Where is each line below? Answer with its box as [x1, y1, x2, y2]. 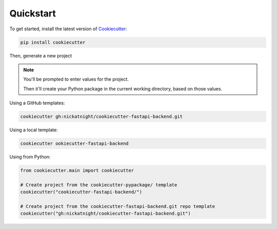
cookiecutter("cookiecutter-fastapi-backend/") [20, 189, 142, 195]
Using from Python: [9, 154, 51, 160]
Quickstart [9, 8, 56, 19]
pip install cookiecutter [20, 39, 86, 45]
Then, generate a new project [9, 52, 72, 59]
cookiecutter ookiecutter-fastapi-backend [20, 141, 129, 146]
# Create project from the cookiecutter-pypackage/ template [20, 182, 177, 187]
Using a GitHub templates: [9, 100, 65, 106]
